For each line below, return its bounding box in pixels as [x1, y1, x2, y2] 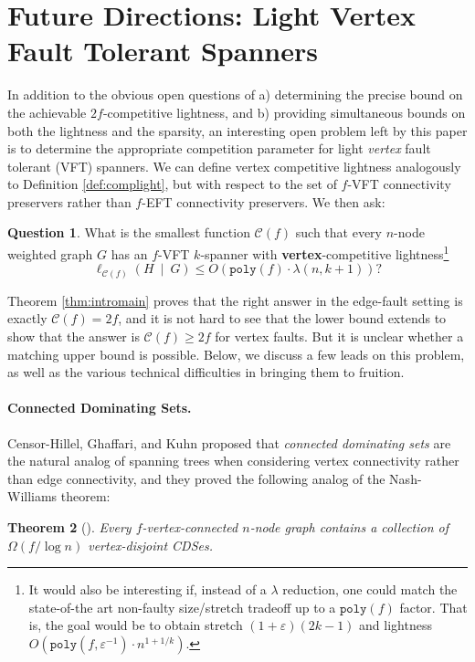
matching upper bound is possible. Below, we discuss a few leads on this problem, [7, 344, 465, 363]
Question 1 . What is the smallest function [7, 223, 250, 242]
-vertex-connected [142, 517, 238, 536]
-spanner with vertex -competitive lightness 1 [200, 242, 449, 263]
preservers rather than [7, 192, 132, 211]
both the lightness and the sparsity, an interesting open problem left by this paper [7, 121, 468, 140]
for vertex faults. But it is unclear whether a [215, 327, 464, 346]
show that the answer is [7, 327, 140, 346]
